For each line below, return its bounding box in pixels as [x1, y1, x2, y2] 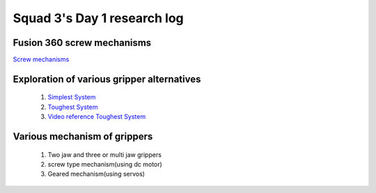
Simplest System [47, 93, 96, 101]
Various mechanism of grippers [13, 131, 153, 142]
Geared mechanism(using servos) [47, 170, 146, 178]
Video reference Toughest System [47, 112, 146, 121]
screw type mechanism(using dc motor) [47, 160, 163, 169]
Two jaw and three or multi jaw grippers [47, 150, 162, 159]
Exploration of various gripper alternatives [13, 73, 201, 85]
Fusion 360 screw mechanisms [13, 37, 152, 49]
